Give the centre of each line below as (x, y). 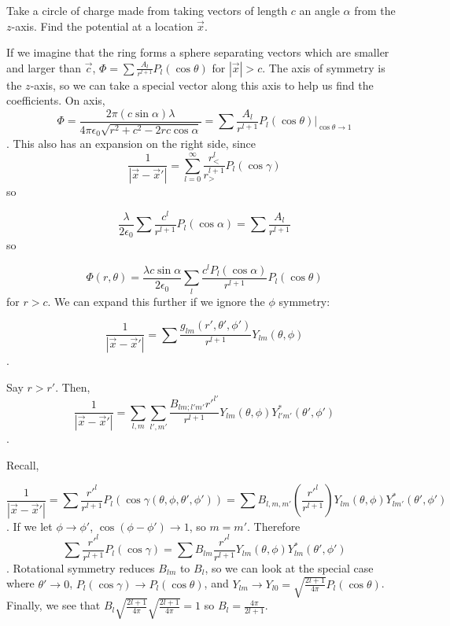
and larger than (44, 67)
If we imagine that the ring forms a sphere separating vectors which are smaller (198, 52)
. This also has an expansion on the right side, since (131, 144)
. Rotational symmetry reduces (81, 567)
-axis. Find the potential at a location (102, 26)
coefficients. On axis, (56, 100)
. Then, (73, 387)
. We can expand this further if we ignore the (156, 301)
